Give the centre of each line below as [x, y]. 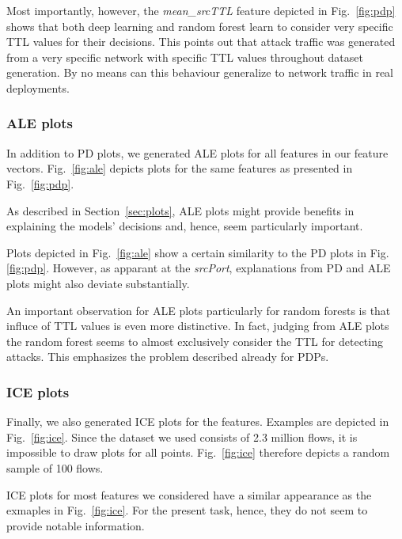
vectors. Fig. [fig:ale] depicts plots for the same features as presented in [180, 168]
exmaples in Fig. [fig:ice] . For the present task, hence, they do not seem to [187, 510]
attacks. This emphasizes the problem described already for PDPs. [168, 357]
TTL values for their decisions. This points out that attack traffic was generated [201, 42]
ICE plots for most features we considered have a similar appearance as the [189, 494]
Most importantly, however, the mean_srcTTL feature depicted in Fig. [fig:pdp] [201, 10]
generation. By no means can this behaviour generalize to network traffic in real [200, 72]
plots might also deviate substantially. [98, 283]
